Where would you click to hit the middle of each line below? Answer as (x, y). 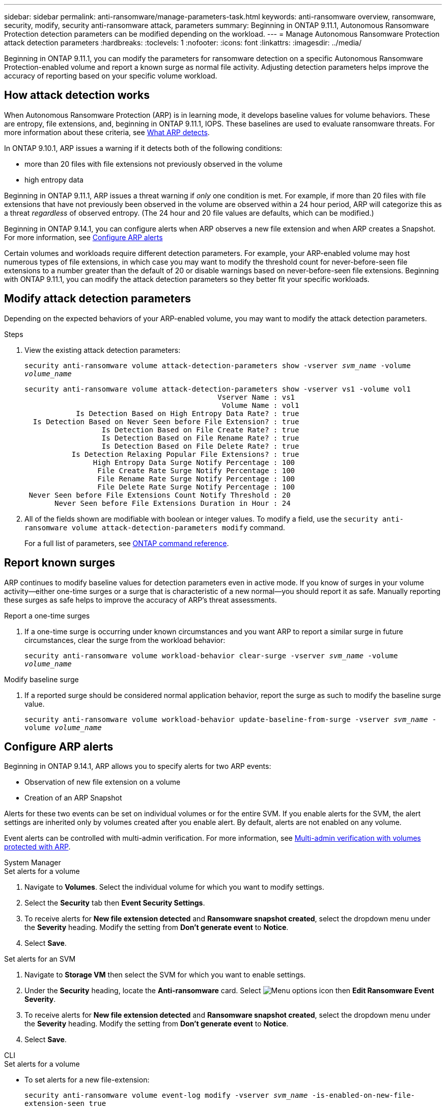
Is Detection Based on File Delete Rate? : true (200, 446)
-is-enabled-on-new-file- (364, 1095)
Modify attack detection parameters (97, 299)
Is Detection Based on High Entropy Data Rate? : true (188, 413)
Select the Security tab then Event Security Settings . (115, 903)
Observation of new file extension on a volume (103, 782)
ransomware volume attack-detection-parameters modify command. (155, 527)
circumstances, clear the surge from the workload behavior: (125, 640)
